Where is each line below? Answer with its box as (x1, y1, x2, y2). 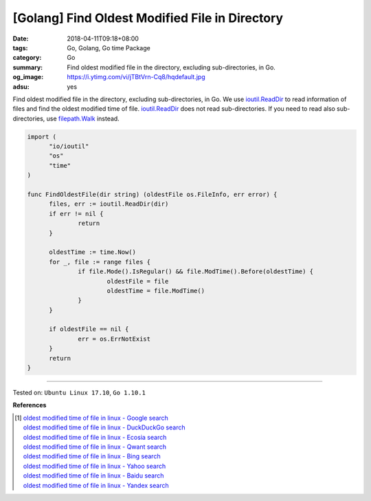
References (12, 401, 47, 409)
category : (12, 54, 42, 62)
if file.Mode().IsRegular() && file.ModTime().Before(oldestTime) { (78, 268, 314, 275)
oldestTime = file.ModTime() (106, 286, 205, 295)
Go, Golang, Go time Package (67, 43, 150, 52)
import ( (27, 133, 57, 140)
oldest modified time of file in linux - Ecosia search (23, 433, 167, 441)
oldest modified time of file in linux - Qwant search (23, 443, 167, 451)
